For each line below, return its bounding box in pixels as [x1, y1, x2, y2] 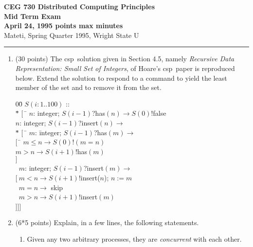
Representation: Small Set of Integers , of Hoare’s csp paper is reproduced [15, 63, 235, 73]
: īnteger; [35, 127, 62, 137]
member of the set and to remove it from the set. [15, 82, 162, 92]
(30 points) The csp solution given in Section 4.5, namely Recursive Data [15, 53, 235, 64]
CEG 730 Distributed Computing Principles [4, 1, 155, 11]
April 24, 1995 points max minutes [4, 20, 123, 31]
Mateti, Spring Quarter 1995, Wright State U [4, 30, 139, 40]
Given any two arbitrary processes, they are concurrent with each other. [27, 233, 242, 244]
